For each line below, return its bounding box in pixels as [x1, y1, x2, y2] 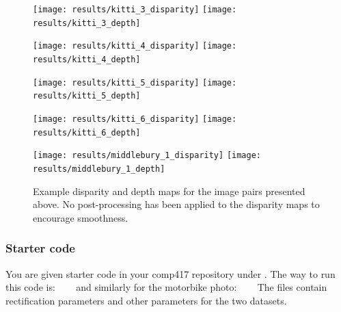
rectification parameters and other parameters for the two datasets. [5, 293, 287, 307]
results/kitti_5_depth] [33, 91, 141, 101]
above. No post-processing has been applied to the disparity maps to [33, 197, 320, 211]
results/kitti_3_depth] [33, 18, 141, 28]
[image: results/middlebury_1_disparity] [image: [33, 151, 261, 161]
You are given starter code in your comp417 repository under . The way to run [5, 266, 336, 281]
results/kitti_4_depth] [33, 54, 141, 64]
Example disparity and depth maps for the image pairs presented [33, 183, 305, 198]
